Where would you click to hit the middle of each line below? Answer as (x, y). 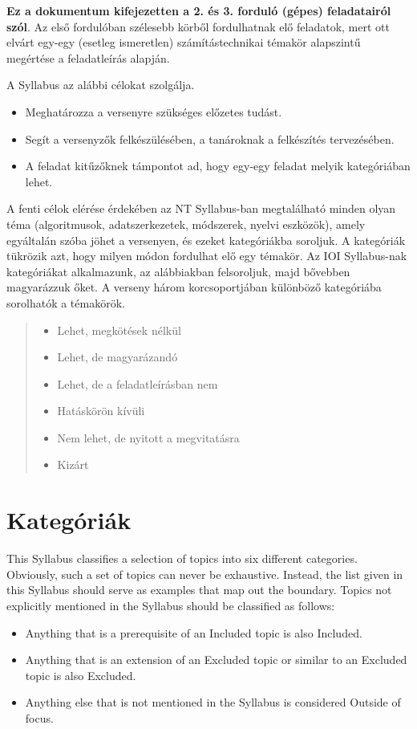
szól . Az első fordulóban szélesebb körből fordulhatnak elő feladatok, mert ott (198, 26)
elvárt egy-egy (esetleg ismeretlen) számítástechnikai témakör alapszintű (184, 42)
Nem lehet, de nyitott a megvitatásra (148, 437)
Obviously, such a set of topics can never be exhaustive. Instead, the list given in (205, 574)
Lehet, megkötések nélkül (119, 330)
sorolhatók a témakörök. (66, 302)
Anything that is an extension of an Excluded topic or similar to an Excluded (216, 660)
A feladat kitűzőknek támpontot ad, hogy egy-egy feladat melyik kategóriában (218, 166)
